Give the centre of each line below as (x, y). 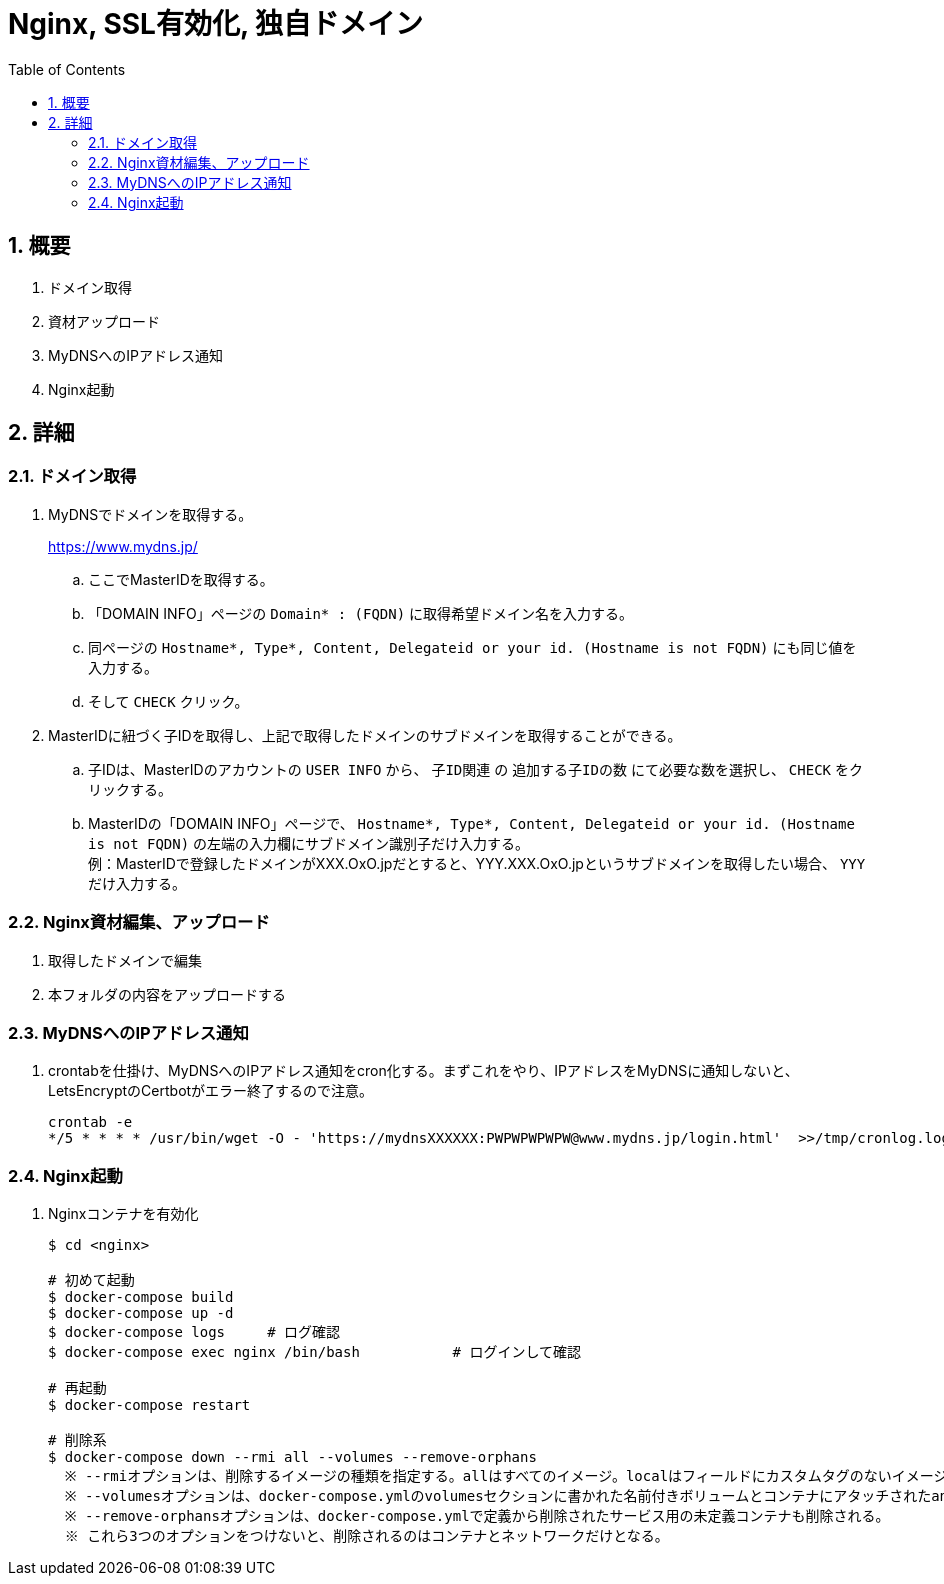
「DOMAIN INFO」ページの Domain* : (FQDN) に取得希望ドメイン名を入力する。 (361, 613)
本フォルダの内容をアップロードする (167, 994)
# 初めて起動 (91, 1280)
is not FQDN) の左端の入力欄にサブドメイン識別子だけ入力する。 (309, 843)
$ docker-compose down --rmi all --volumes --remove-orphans (292, 1457)
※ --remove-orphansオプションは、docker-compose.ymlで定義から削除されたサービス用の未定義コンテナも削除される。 (477, 1516)
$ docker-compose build (141, 1297)
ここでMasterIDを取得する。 (181, 579)
